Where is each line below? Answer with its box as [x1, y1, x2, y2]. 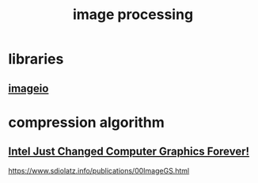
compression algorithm [8, 113, 165, 132]
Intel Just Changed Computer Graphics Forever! [8, 145, 250, 158]
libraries [8, 50, 64, 68]
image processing [72, 6, 194, 24]
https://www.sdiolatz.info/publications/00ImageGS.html [8, 166, 190, 175]
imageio [8, 82, 49, 95]
